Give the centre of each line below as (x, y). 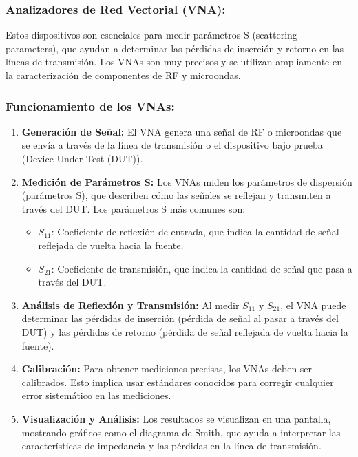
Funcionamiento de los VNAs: (90, 106)
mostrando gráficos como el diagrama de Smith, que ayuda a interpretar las (181, 432)
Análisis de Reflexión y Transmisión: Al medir (130, 305)
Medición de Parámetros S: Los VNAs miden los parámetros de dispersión (187, 181)
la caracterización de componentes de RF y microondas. (123, 75)
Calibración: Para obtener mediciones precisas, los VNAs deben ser (167, 369)
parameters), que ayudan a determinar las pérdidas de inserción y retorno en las (175, 48)
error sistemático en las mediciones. (96, 395)
